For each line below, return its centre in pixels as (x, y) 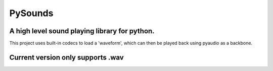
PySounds (31, 13)
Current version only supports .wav (66, 57)
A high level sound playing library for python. (82, 31)
